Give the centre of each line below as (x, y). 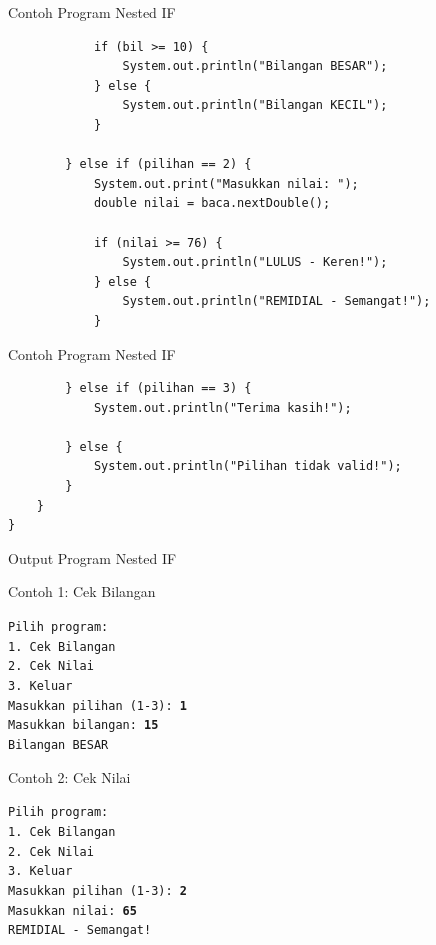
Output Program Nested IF (92, 557)
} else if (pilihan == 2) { (158, 164)
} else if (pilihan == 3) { (158, 388)
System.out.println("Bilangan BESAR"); (255, 66)
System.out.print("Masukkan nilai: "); (226, 183)
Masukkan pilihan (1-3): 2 (97, 890)
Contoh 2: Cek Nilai (69, 776)
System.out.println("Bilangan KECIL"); (255, 105)
